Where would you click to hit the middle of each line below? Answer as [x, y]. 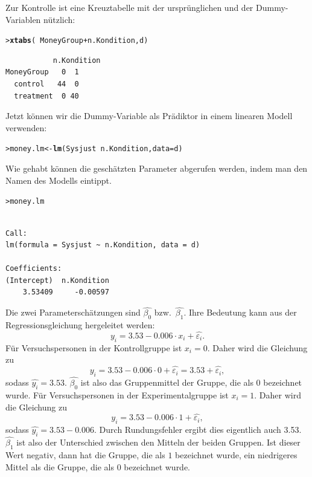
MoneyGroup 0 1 [42, 72]
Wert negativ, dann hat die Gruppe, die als [85, 454]
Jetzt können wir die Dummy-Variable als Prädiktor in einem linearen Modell [149, 116]
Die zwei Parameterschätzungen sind [73, 312]
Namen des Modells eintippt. [59, 180]
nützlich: [59, 19]
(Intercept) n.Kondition [57, 280]
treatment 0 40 [46, 96]
